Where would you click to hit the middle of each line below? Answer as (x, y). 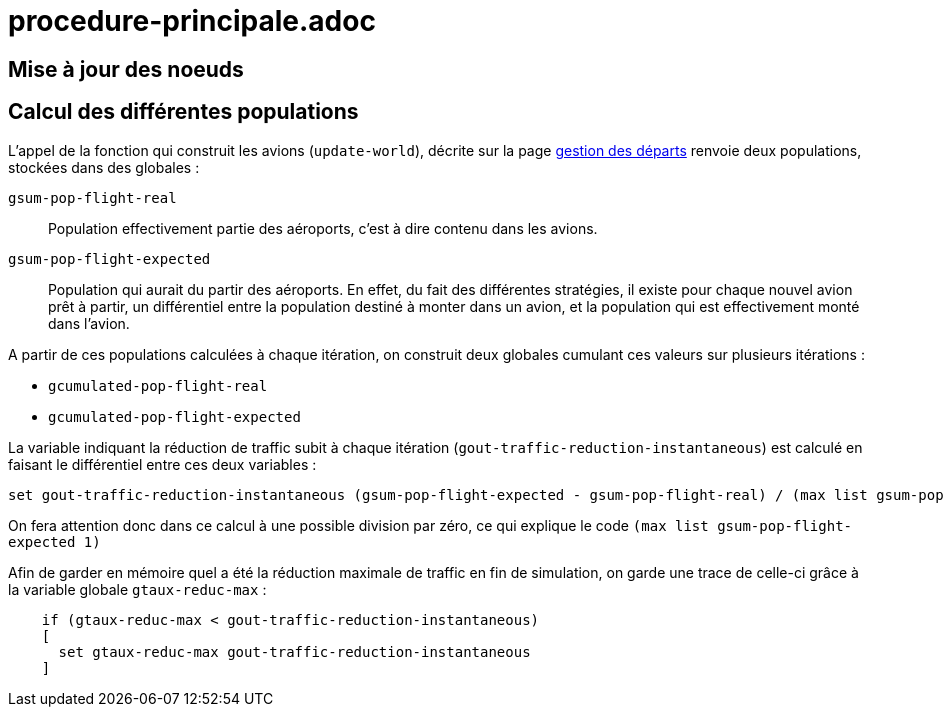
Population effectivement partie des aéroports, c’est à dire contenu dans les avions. (323, 228)
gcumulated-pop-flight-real (158, 385)
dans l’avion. (89, 323)
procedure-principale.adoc (192, 21)
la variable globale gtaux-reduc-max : (137, 589)
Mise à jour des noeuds (126, 69)
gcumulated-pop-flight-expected (174, 416)
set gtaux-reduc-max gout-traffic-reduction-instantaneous (294, 651)
